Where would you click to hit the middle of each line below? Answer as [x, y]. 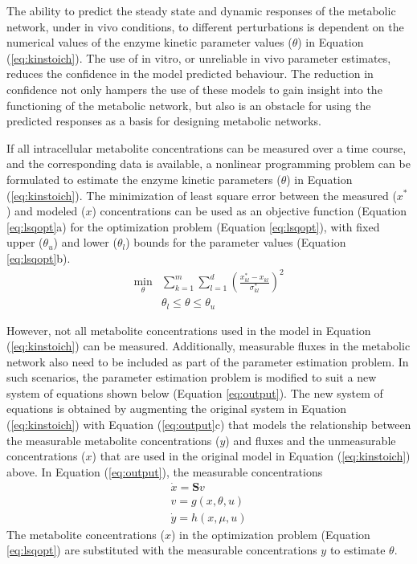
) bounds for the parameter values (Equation [236, 242]
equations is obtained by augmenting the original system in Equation [176, 409]
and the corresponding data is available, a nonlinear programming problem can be [208, 163]
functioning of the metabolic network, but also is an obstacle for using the [189, 105]
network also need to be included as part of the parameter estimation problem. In [208, 361]
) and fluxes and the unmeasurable [311, 440]
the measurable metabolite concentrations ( [113, 440]
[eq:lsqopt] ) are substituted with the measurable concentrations [162, 550]
